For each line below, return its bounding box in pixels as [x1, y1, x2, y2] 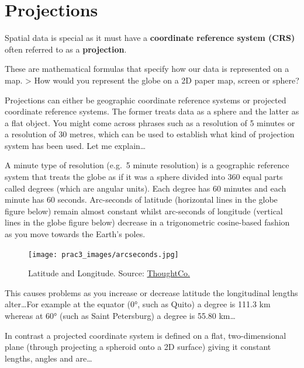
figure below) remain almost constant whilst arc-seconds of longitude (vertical [5, 204, 283, 217]
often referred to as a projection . [5, 43, 127, 55]
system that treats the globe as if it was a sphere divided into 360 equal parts [5, 171, 283, 183]
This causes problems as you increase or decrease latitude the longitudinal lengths [5, 286, 298, 298]
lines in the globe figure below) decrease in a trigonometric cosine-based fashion [5, 216, 290, 228]
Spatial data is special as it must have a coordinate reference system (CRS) [5, 32, 295, 44]
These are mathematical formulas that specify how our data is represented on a [5, 63, 289, 75]
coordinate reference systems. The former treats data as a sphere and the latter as [5, 105, 299, 117]
